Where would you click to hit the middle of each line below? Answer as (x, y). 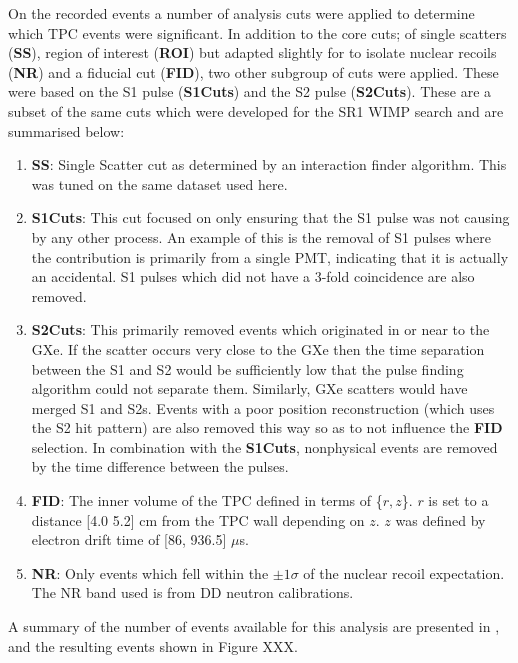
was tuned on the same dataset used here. (159, 183)
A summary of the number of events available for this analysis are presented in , (254, 626)
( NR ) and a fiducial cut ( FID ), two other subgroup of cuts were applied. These (253, 71)
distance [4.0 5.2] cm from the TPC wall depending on (198, 519)
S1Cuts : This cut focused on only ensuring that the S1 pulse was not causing (270, 217)
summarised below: (66, 130)
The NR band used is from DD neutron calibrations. (192, 592)
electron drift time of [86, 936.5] (129, 539)
